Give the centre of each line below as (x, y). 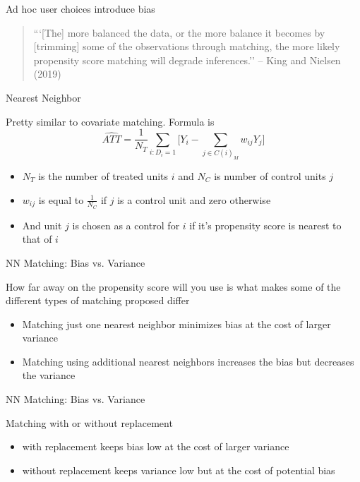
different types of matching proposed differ (98, 300)
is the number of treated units (103, 175)
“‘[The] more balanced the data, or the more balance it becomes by (179, 32)
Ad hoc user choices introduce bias (80, 8)
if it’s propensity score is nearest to (265, 225)
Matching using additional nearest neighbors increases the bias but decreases (188, 361)
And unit (42, 225)
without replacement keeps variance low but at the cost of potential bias (179, 470)
